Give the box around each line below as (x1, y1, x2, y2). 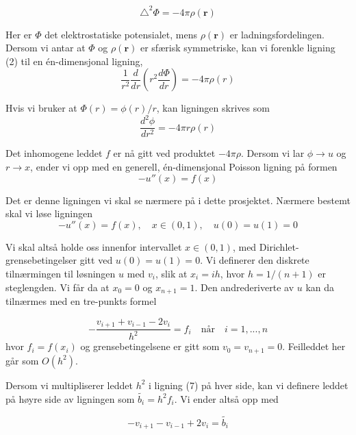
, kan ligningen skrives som (156, 101, 270, 115)
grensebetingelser (5, 253, 77, 267)
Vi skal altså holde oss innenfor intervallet (5, 239, 182, 253)
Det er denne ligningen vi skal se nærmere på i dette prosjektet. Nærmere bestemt (5, 192, 351, 207)
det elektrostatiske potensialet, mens (44, 27, 198, 41)
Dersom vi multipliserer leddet (5, 377, 133, 392)
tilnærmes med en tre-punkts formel (5, 294, 157, 308)
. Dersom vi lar (241, 146, 305, 160)
